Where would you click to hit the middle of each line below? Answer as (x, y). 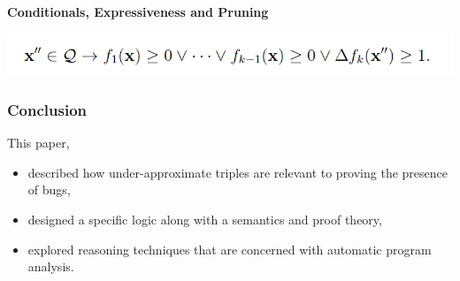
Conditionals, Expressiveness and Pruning (138, 11)
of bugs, (49, 190)
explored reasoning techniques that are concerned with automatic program (230, 249)
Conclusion (47, 109)
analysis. (51, 266)
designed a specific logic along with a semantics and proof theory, (205, 220)
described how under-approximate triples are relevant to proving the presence (238, 172)
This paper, (38, 143)
